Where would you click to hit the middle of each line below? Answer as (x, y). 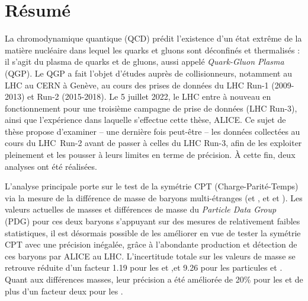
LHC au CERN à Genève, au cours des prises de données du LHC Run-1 (137, 85)
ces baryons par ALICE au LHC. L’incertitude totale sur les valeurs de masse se (150, 256)
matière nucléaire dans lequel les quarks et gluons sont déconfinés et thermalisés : (153, 50)
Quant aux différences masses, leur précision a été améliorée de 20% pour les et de (154, 279)
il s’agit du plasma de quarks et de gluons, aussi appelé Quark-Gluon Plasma (145, 61)
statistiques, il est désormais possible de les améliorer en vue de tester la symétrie (153, 232)
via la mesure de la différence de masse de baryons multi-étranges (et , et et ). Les (154, 197)
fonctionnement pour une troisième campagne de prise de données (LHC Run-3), (151, 108)
